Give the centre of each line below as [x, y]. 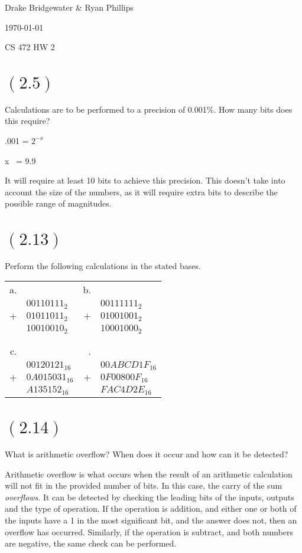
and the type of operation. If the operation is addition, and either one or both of [151, 508]
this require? [27, 121]
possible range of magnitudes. [58, 203]
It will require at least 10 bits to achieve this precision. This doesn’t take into [145, 180]
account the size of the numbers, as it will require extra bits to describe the [141, 192]
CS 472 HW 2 [30, 47]
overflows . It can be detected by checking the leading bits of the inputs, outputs [150, 497]
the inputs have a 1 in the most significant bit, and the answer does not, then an [151, 520]
